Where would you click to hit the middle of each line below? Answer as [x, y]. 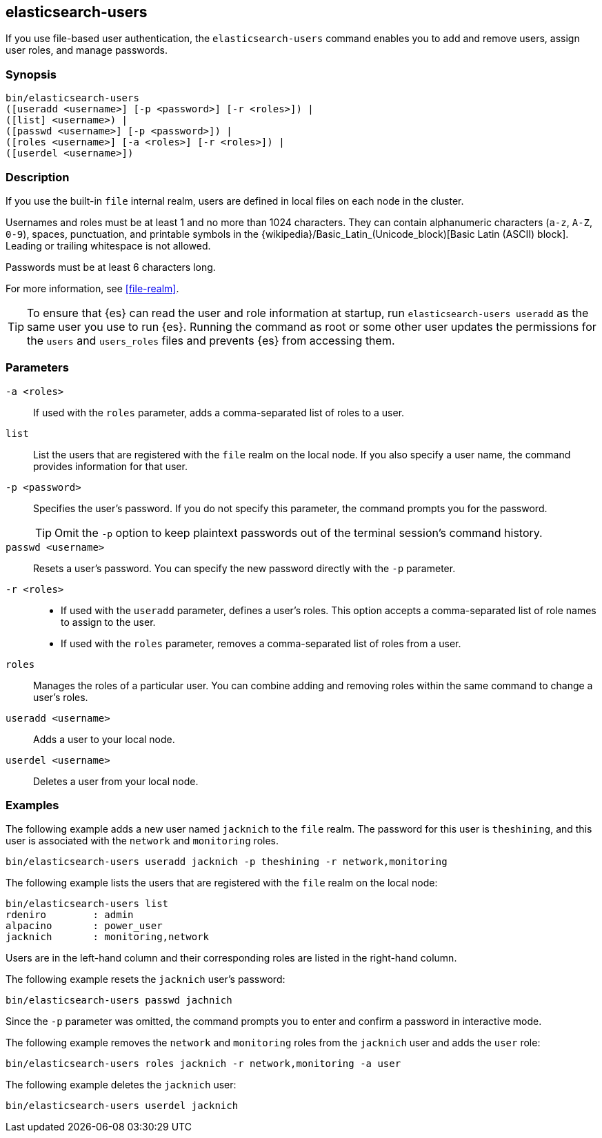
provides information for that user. [110, 466]
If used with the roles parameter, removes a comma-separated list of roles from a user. [261, 643]
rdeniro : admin [70, 915]
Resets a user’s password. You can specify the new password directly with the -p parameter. [244, 568]
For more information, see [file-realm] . [92, 288]
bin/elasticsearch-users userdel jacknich [122, 1106]
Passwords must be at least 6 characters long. [111, 267]
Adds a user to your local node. [104, 739]
